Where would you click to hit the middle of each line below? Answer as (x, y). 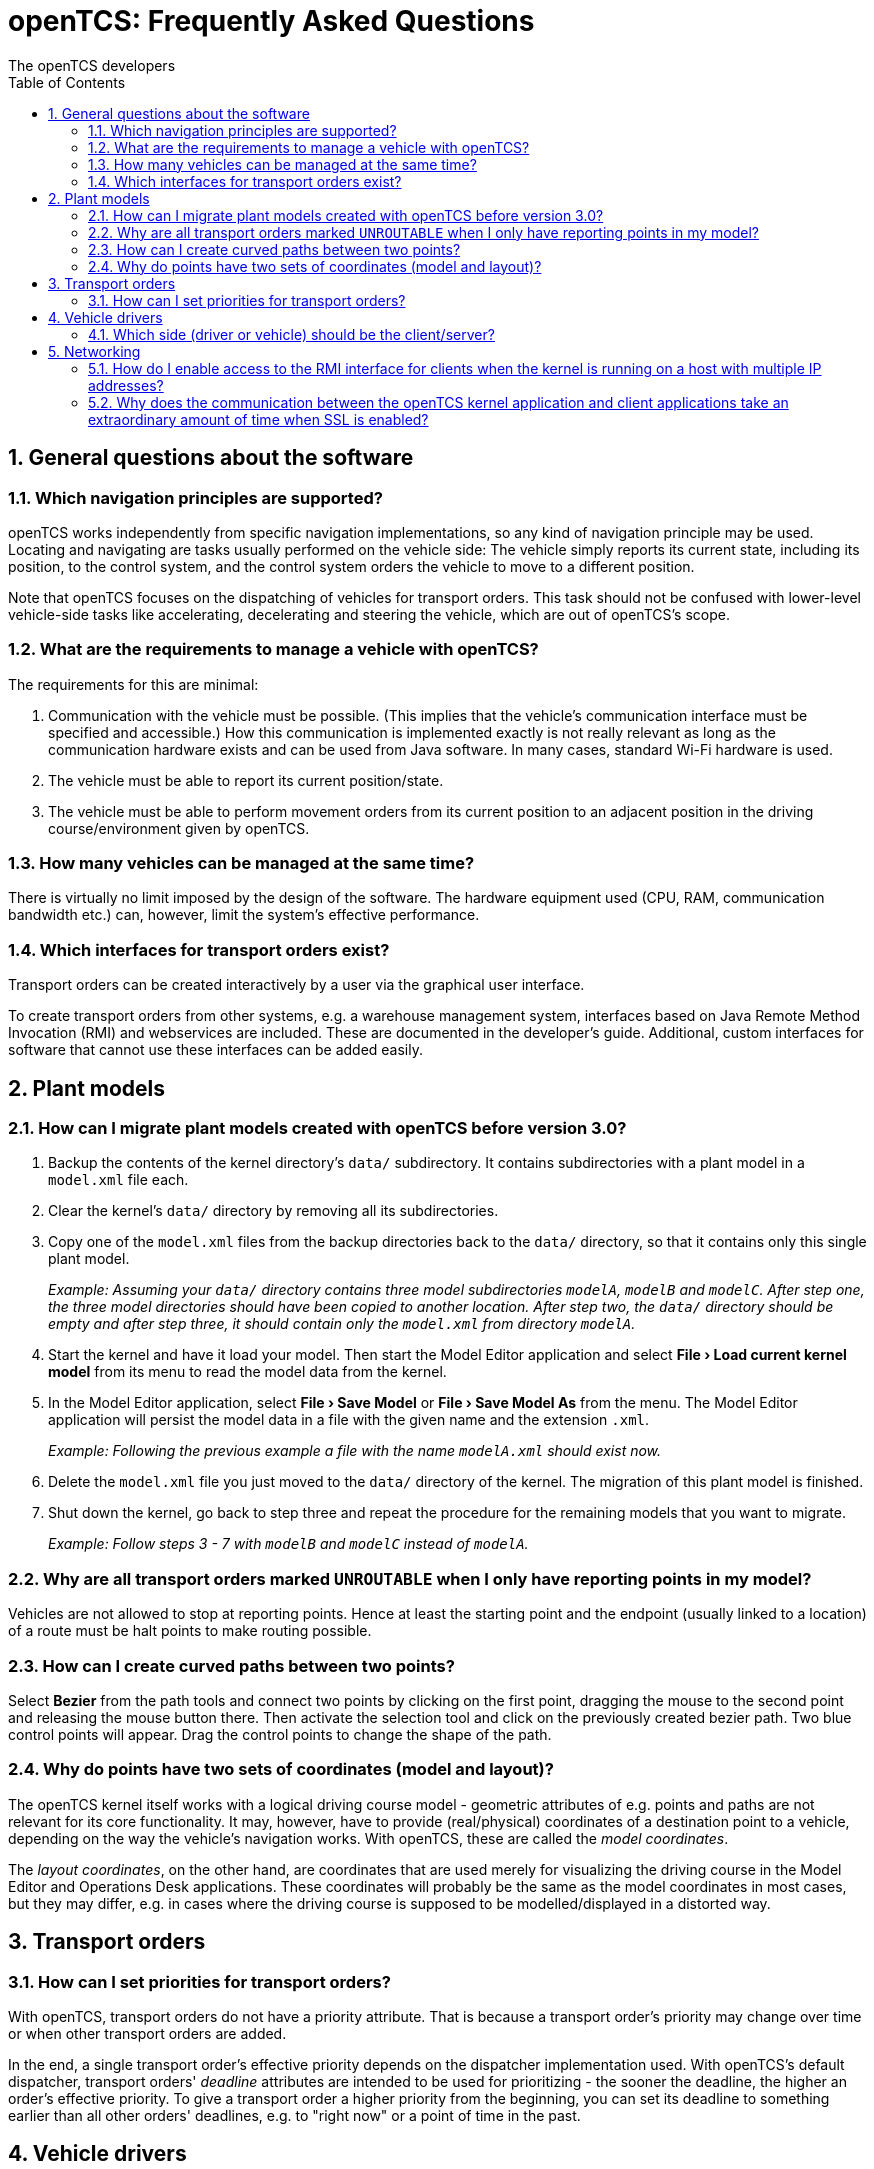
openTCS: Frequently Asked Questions (271, 21)
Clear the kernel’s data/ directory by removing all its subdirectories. (273, 1211)
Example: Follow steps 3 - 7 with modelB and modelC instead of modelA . (288, 1544)
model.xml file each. (118, 1180)
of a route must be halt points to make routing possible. (190, 1631)
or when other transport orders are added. (147, 2033)
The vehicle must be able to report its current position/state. (246, 780)
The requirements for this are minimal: (133, 684)
